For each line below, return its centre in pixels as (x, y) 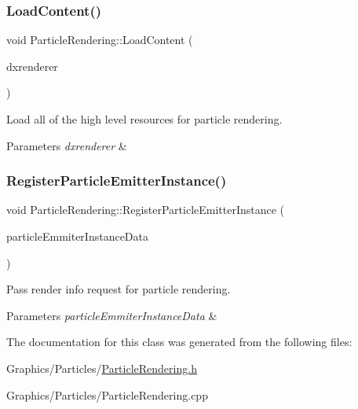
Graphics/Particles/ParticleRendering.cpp (107, 394)
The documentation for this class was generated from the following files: (179, 342)
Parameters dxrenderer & (67, 145)
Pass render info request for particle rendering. (119, 289)
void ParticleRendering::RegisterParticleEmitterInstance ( (146, 210)
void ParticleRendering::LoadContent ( (100, 40)
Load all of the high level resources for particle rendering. (144, 119)
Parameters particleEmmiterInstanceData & (112, 315)
